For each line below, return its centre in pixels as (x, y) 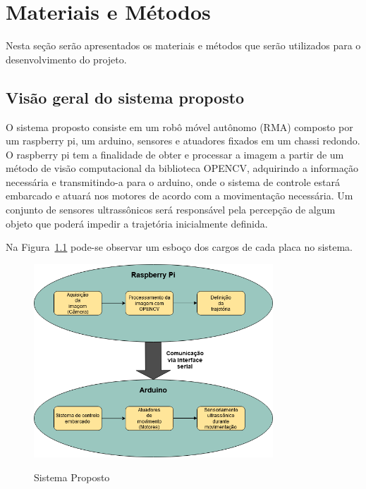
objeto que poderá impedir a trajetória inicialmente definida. (137, 223)
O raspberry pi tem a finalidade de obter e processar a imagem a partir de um (175, 154)
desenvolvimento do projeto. (66, 59)
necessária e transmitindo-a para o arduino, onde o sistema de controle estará (173, 181)
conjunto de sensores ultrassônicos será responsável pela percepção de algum (171, 210)
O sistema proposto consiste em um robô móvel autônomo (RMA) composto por (179, 126)
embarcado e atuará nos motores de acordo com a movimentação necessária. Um (179, 196)
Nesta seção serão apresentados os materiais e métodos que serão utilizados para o (183, 45)
